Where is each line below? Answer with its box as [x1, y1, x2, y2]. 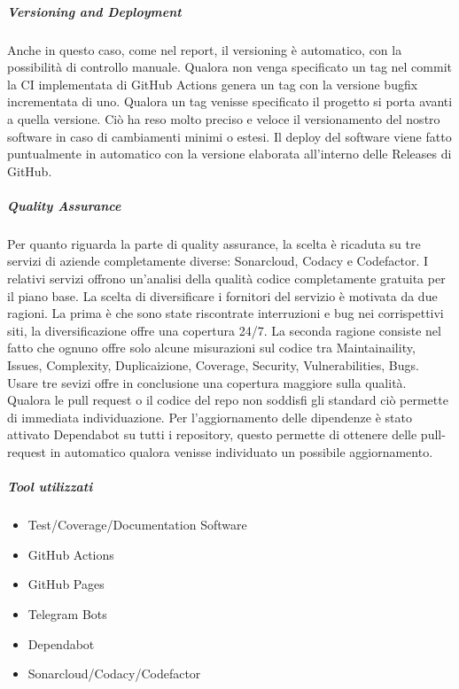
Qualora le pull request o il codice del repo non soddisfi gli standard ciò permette [7, 391, 448, 409]
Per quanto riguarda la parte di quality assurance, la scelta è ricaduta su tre [7, 234, 421, 252]
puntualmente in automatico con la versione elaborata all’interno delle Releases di [7, 144, 452, 163]
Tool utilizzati [7, 477, 93, 496]
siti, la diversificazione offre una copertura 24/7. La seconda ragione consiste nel [7, 321, 441, 339]
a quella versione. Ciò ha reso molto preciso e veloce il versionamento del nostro [7, 109, 440, 128]
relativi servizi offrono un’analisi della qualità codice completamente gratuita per [7, 269, 446, 288]
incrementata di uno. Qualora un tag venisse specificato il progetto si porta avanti [7, 92, 453, 111]
